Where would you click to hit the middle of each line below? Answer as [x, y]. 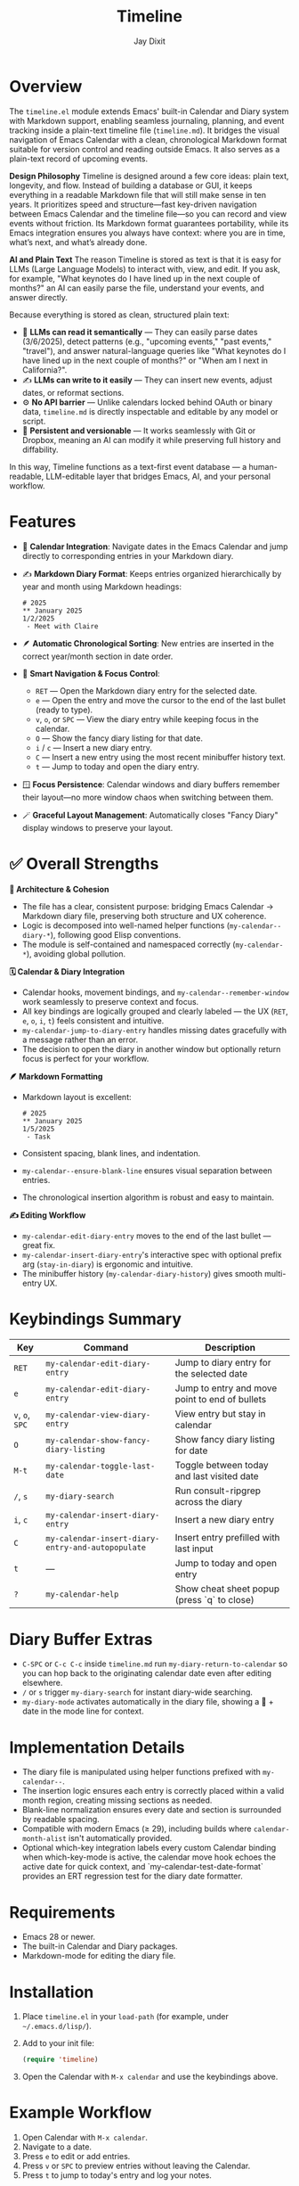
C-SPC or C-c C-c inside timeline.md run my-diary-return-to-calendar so [154, 1664]
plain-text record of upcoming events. [79, 159]
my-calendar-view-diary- [98, 1414]
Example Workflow [81, 2112]
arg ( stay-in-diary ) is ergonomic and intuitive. [107, 1264]
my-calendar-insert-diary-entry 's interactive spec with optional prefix [152, 1254]
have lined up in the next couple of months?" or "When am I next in [145, 360]
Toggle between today [222, 1465]
